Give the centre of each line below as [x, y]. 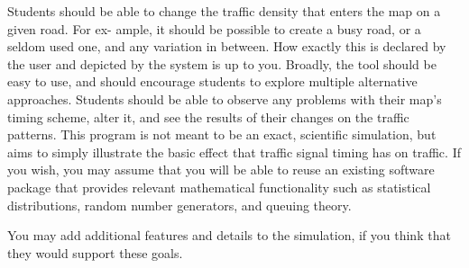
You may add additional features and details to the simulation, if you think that [229, 235]
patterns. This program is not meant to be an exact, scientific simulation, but [222, 134]
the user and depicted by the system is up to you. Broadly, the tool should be [222, 63]
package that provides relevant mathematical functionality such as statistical [219, 187]
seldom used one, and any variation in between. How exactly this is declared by [227, 46]
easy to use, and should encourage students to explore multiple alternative [212, 81]
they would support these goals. [95, 252]
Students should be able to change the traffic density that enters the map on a [224, 11]
